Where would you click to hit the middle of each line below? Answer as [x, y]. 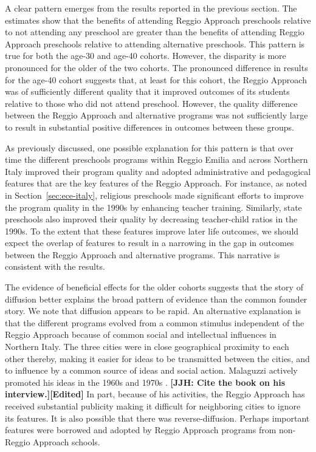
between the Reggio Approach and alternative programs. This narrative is [143, 254]
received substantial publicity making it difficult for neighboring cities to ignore [153, 406]
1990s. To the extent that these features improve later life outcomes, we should [152, 231]
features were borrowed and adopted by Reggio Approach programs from [141, 430]
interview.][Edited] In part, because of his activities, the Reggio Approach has [155, 394]
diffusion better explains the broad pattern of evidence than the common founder [156, 299]
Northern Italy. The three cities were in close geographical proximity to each [147, 347]
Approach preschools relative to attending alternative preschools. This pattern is [155, 43]
